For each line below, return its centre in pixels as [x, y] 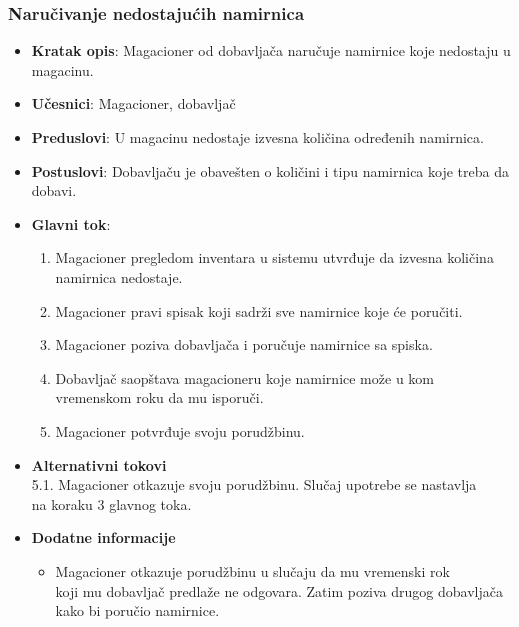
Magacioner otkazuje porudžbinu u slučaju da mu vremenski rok [252, 570]
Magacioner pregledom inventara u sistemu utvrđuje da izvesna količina [274, 257]
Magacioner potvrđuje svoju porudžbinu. [180, 430]
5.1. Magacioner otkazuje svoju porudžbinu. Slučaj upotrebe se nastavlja [254, 484]
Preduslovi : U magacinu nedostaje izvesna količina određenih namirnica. [257, 137]
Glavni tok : [71, 223]
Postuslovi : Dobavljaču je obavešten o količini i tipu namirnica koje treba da [270, 170]
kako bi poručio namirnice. [137, 610]
